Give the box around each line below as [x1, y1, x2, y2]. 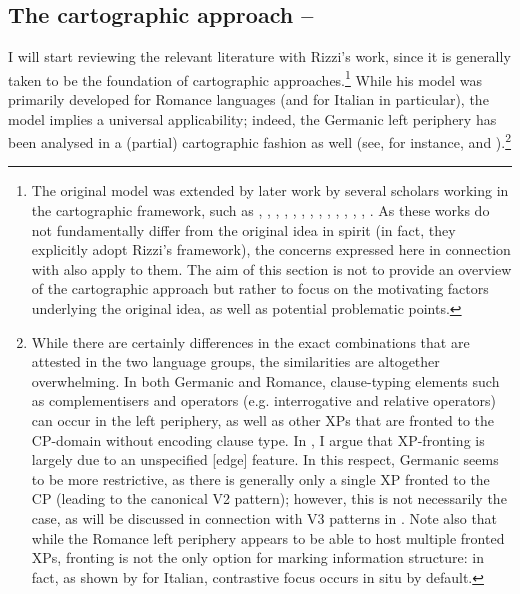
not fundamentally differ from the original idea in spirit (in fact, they [31, 219, 456, 240]
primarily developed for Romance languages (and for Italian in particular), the [8, 89, 489, 110]
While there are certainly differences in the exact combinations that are [31, 331, 470, 352]
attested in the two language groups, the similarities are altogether [31, 351, 440, 372]
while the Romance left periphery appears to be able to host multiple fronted [31, 527, 505, 548]
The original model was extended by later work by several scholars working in [31, 180, 509, 201]
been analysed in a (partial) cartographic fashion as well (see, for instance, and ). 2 [8, 129, 512, 152]
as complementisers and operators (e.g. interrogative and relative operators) [31, 390, 497, 411]
